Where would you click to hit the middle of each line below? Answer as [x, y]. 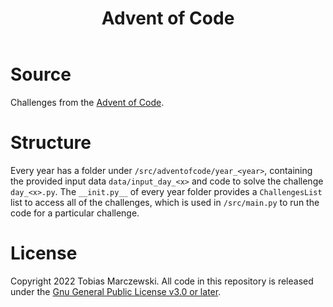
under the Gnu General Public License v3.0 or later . [116, 291]
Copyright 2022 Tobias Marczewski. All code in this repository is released [162, 281]
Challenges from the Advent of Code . [87, 102]
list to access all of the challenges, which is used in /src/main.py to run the [165, 202]
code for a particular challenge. [75, 213]
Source [41, 74]
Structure [51, 143]
